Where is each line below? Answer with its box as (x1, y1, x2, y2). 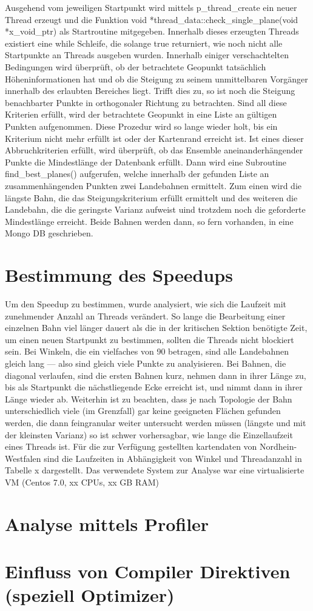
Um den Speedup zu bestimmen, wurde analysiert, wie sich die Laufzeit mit (5, 298, 287, 310)
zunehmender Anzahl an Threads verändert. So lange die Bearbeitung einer (5, 309, 286, 322)
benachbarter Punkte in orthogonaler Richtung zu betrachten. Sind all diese (5, 96, 287, 109)
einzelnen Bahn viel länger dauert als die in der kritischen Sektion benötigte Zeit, (5, 321, 308, 334)
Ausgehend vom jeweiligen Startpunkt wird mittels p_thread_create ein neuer (5, 1, 297, 13)
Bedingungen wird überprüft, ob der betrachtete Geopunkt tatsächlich (5, 60, 266, 73)
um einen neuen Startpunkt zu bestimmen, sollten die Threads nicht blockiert (5, 333, 294, 346)
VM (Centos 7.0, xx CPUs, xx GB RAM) (5, 475, 159, 488)
